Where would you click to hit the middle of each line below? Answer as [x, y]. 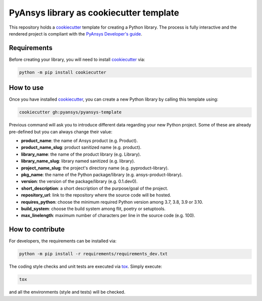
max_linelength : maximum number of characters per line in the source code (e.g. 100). [108, 215]
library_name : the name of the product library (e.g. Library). [81, 154]
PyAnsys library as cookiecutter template [94, 13]
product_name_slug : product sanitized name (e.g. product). [81, 147]
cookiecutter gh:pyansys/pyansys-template [70, 112]
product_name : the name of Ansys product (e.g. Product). [80, 141]
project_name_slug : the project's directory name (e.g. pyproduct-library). [95, 168]
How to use [26, 88]
